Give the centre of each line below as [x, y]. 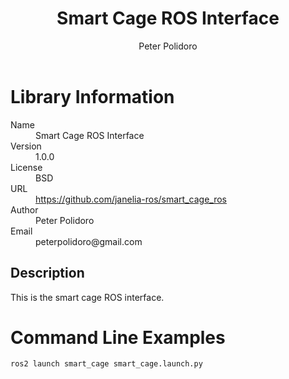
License [26, 167]
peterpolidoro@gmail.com [89, 241]
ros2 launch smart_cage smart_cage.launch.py [106, 364]
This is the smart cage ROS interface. [87, 297]
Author [24, 209]
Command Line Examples [118, 337]
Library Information [92, 96]
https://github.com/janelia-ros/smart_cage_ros [131, 199]
